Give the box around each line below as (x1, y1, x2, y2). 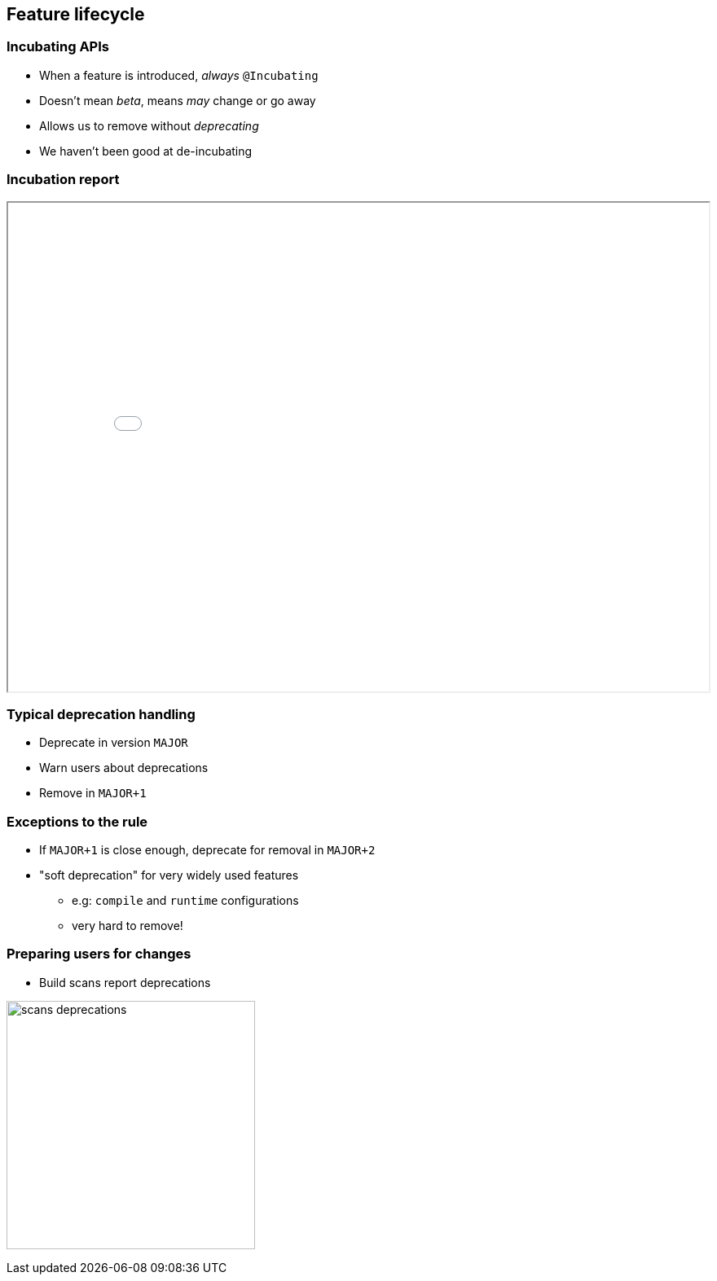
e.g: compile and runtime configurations (72, 893, 299, 908)
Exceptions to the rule (7, 813, 148, 830)
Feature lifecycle (7, 4, 145, 24)
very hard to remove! (72, 919, 183, 933)
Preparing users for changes (7, 945, 191, 963)
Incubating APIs (7, 38, 109, 55)
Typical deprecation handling (7, 705, 196, 722)
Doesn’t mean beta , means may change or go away (39, 93, 316, 107)
